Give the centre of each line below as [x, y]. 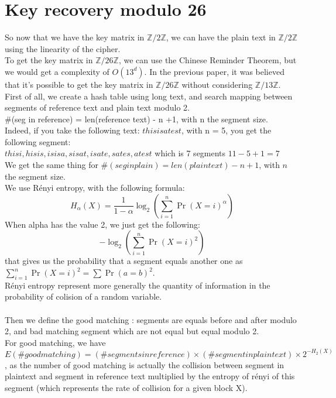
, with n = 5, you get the [226, 130]
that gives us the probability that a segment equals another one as [124, 261]
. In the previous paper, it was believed [214, 71]
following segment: [38, 141]
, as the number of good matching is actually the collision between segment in [145, 364]
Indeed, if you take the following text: [72, 130]
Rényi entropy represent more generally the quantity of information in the [138, 285]
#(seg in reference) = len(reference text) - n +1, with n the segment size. [136, 119]
